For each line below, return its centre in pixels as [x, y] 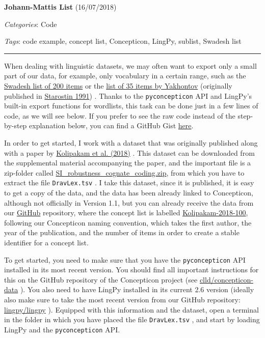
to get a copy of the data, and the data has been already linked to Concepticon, [129, 193]
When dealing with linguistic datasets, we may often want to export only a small [130, 65]
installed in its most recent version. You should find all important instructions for [131, 270]
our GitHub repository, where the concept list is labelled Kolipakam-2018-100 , [126, 213]
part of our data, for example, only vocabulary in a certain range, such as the [125, 76]
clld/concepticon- [226, 279]
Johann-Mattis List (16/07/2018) [60, 7]
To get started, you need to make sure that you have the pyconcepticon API [125, 259]
